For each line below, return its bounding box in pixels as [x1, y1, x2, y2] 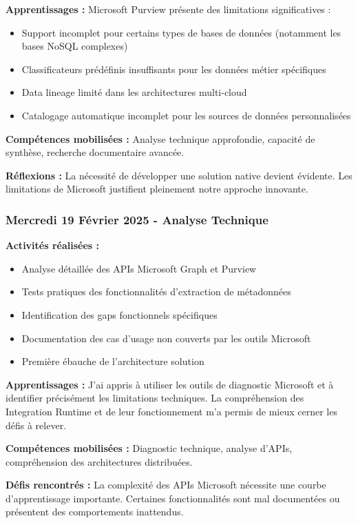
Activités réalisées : [6, 238, 99, 253]
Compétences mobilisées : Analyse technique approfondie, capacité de [6, 131, 315, 146]
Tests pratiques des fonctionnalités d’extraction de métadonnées [21, 284, 291, 299]
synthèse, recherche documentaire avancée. [6, 145, 185, 159]
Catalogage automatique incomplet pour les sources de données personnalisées [21, 108, 351, 122]
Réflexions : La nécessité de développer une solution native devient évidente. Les [6, 168, 352, 182]
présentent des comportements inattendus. [6, 504, 184, 519]
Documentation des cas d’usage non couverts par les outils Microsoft [21, 330, 311, 345]
